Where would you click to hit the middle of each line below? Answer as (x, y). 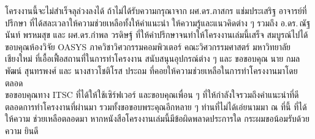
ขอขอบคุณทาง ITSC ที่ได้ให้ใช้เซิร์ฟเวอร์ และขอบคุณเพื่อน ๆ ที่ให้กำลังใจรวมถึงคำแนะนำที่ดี (152, 95)
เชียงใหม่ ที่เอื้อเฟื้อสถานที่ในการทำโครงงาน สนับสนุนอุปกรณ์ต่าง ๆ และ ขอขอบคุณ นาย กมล (153, 58)
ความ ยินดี (22, 130)
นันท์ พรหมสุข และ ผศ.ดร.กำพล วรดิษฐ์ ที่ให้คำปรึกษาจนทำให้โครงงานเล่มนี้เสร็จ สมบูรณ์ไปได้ (157, 35)
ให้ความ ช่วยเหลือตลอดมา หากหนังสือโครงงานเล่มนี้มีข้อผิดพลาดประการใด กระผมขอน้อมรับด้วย (157, 118)
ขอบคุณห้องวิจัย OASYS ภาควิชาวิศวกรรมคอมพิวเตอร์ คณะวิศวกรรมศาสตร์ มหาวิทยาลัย (148, 46)
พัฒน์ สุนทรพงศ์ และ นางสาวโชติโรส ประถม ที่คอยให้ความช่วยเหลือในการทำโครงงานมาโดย (151, 70)
